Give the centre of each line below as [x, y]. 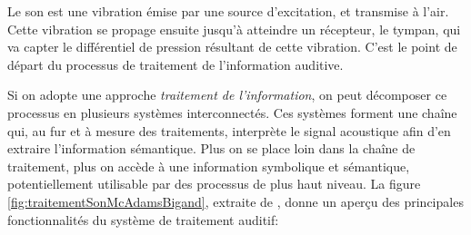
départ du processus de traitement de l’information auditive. [175, 64]
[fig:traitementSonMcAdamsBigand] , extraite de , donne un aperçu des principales [235, 201]
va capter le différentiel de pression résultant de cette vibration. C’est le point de [232, 47]
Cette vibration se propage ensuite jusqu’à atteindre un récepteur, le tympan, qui [234, 29]
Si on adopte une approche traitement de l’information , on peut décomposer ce [227, 95]
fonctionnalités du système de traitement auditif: [143, 219]
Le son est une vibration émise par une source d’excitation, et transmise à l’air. [228, 11]
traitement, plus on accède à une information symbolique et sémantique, [209, 166]
